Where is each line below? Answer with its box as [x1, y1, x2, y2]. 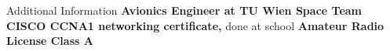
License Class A [6, 32, 93, 49]
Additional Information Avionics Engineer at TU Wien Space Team [6, 2, 363, 18]
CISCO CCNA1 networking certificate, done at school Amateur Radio [6, 17, 385, 33]
